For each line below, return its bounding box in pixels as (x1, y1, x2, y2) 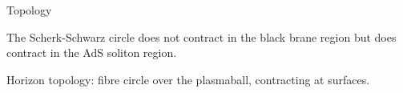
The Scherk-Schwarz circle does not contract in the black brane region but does (6, 28, 397, 45)
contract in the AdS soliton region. (6, 44, 177, 61)
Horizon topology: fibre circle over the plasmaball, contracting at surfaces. (6, 71, 370, 87)
